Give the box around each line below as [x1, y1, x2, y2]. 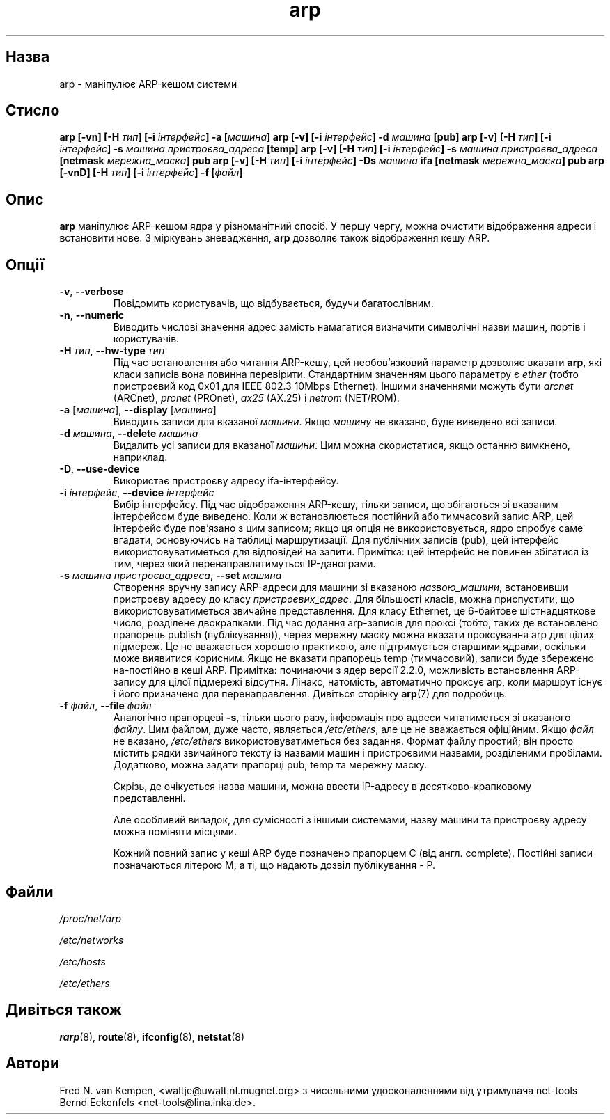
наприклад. [113, 451, 168, 464]
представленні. [113, 792, 186, 805]
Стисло [6, 102, 60, 120]
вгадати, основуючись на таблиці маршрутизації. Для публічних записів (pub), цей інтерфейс [113, 534, 559, 546]
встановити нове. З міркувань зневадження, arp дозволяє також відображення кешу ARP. [59, 232, 490, 244]
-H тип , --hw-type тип [59, 345, 165, 357]
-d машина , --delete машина [59, 427, 198, 440]
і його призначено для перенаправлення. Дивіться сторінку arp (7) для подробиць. [113, 688, 508, 700]
